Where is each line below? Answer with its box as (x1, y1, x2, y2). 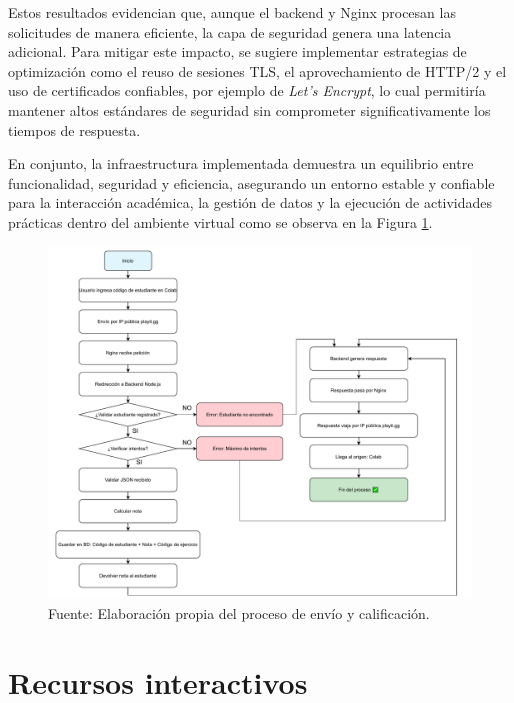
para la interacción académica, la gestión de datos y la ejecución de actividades (8, 192, 493, 213)
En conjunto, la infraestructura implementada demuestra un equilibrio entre (8, 153, 474, 174)
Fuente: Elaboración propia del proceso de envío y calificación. (48, 602, 430, 623)
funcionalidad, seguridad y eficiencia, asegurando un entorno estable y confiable (8, 172, 495, 193)
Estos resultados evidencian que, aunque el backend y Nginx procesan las (8, 2, 456, 22)
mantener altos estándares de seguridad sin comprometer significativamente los (8, 99, 491, 120)
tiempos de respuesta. (8, 119, 141, 140)
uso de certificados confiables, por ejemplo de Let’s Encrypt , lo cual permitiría (8, 80, 486, 101)
